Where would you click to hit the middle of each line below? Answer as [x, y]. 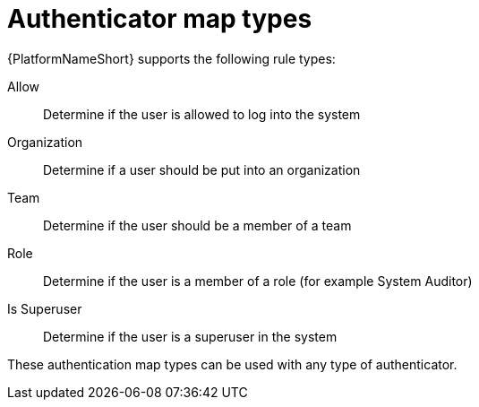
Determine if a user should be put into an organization [202, 169]
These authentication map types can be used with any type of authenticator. [232, 364]
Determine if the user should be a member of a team [197, 225]
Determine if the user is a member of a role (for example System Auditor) [258, 281]
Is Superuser [45, 308]
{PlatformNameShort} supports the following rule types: [171, 58]
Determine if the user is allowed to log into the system [202, 114]
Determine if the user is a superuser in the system [190, 336]
